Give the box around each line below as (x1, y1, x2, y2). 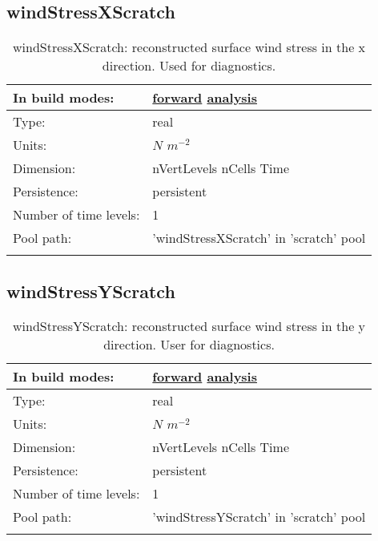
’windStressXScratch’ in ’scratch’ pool (152, 228, 366, 248)
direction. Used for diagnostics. (102, 56, 276, 75)
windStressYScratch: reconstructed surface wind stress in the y (13, 317, 366, 336)
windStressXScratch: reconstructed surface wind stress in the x (13, 38, 366, 57)
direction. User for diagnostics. (103, 335, 275, 354)
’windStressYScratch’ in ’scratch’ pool (152, 507, 366, 527)
